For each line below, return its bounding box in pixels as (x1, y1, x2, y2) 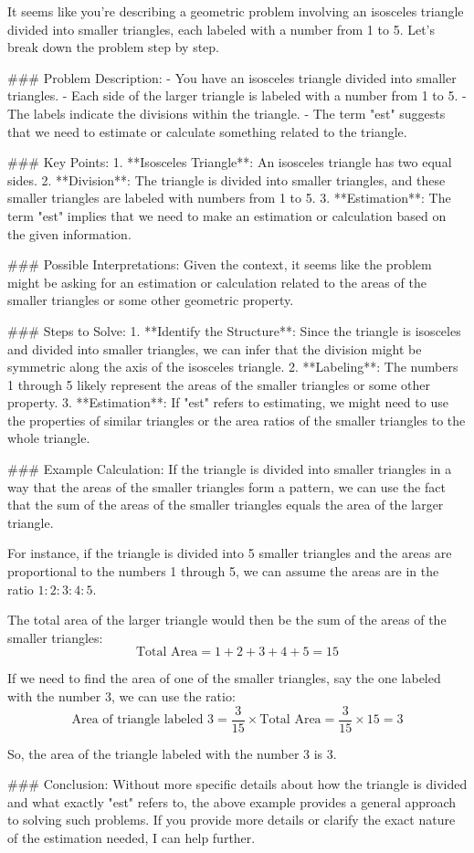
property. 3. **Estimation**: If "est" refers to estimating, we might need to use (7, 393, 448, 412)
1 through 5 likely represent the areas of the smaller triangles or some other (7, 374, 431, 394)
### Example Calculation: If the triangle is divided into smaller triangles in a (7, 459, 452, 479)
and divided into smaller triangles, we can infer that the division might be (7, 339, 422, 358)
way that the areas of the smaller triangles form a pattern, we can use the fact (7, 477, 446, 496)
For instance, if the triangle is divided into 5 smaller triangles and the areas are (7, 543, 452, 563)
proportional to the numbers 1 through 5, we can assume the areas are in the (7, 562, 439, 581)
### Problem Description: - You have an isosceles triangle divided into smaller (7, 68, 457, 87)
